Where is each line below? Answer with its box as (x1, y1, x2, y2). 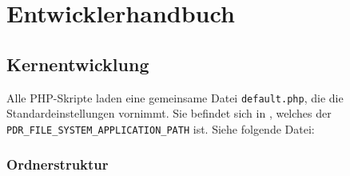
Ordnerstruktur (6, 154, 109, 174)
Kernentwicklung (6, 51, 149, 76)
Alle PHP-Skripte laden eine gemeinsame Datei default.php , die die (6, 89, 344, 106)
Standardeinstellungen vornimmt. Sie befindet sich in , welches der (6, 105, 332, 122)
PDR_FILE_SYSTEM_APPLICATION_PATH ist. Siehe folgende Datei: (6, 120, 315, 137)
